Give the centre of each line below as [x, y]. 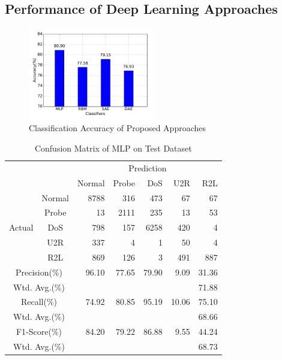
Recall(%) [39, 302]
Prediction [148, 167]
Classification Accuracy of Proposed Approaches [118, 128]
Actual [21, 227]
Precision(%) [39, 272]
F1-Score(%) [39, 332]
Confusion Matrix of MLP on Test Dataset [113, 148]
